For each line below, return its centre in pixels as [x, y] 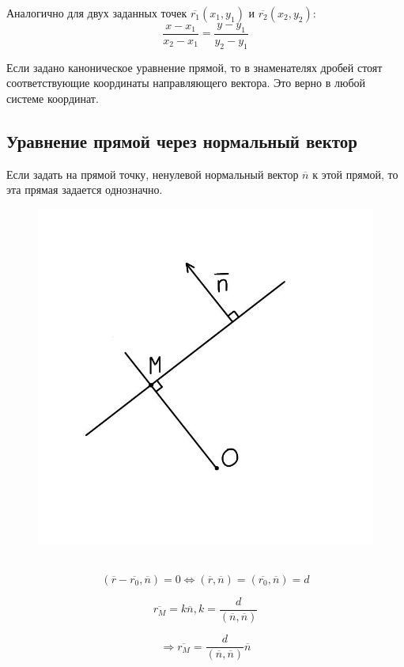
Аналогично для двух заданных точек [97, 13]
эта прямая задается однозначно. [85, 189]
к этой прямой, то [355, 174]
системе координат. [53, 98]
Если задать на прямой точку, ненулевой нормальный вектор [153, 174]
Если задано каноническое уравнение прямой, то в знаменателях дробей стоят [194, 67]
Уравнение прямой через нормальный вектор [182, 140]
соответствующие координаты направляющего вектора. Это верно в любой [186, 83]
